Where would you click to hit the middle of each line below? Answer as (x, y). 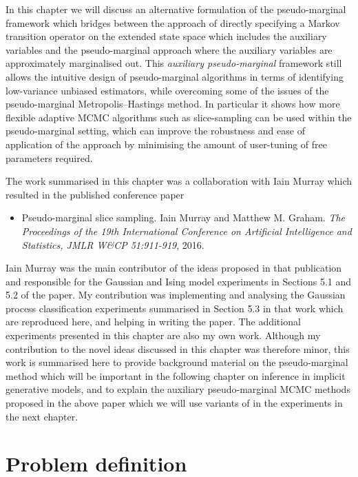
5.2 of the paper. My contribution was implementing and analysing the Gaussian (176, 295)
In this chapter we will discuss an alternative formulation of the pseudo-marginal (176, 9)
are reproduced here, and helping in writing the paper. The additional (153, 322)
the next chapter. (42, 416)
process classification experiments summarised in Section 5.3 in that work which (175, 308)
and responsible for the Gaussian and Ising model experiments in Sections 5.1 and (179, 281)
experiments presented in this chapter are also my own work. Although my (163, 335)
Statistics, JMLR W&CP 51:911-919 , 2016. (113, 244)
